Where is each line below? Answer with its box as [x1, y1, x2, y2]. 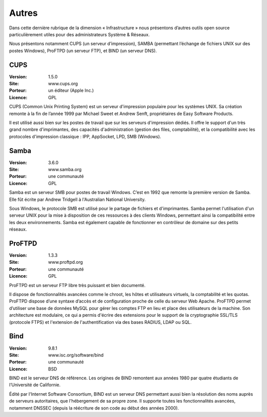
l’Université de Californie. [9, 382, 61, 388]
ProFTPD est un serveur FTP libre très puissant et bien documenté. [9, 282, 146, 288]
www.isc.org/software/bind [48, 352, 104, 358]
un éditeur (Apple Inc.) [48, 87, 94, 94]
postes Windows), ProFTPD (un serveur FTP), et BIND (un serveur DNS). [9, 48, 157, 54]
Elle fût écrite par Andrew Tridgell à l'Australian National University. [9, 196, 146, 202]
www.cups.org [48, 81, 78, 87]
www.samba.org [48, 167, 82, 173]
